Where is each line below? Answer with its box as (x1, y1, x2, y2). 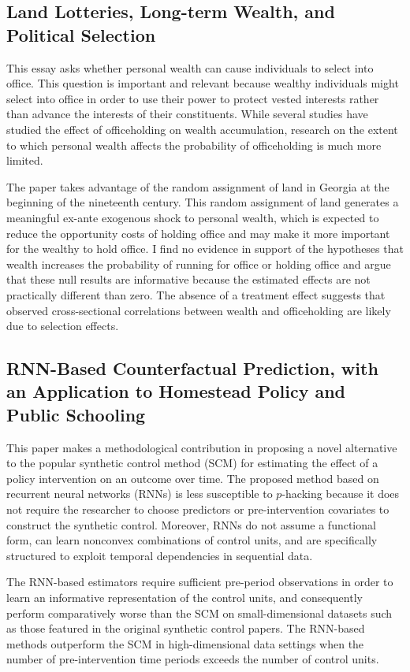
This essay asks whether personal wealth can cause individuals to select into (6, 59, 374, 76)
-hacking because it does (281, 485, 400, 502)
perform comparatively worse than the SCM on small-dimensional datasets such (6, 604, 393, 621)
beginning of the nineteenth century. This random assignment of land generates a (6, 194, 399, 210)
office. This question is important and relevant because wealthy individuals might (6, 75, 399, 91)
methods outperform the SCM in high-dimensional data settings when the (6, 635, 364, 652)
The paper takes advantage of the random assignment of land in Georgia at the (6, 178, 389, 195)
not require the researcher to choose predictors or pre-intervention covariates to (6, 501, 389, 518)
